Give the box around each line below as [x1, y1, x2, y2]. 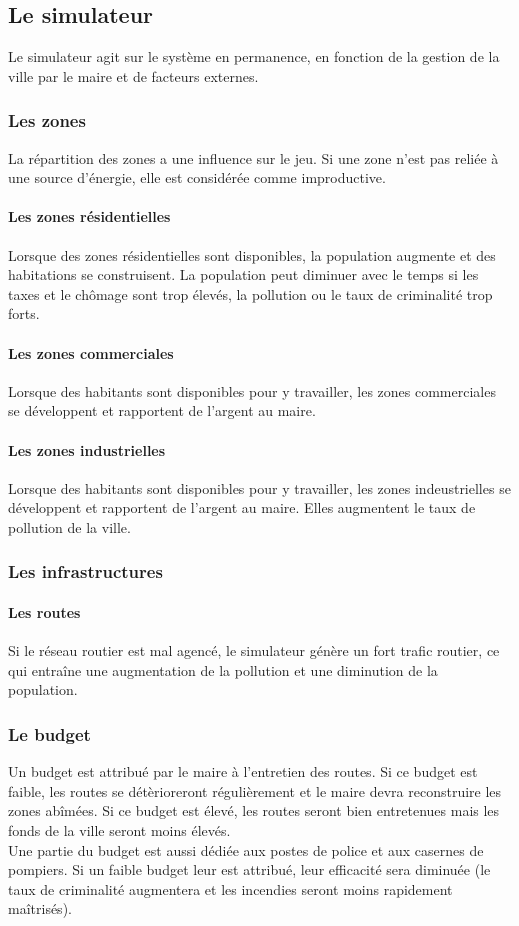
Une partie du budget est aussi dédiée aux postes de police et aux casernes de [8, 839, 484, 860]
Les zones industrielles [8, 439, 166, 460]
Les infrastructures [8, 559, 163, 584]
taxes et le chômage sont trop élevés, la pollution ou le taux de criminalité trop [8, 283, 493, 304]
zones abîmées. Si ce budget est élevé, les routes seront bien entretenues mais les [8, 800, 500, 821]
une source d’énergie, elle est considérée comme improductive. [8, 167, 386, 188]
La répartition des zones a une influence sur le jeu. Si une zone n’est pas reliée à [8, 147, 499, 168]
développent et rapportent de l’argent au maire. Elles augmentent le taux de [8, 497, 476, 518]
